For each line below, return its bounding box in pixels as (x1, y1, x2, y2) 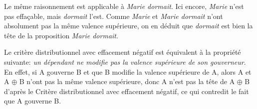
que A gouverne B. (4, 96, 61, 106)
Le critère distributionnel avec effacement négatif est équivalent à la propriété (4, 47, 241, 57)
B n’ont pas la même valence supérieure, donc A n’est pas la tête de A (19, 76, 235, 87)
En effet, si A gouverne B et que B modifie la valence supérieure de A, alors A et (4, 66, 252, 77)
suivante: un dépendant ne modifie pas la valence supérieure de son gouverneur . (4, 56, 246, 67)
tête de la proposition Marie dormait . (4, 30, 118, 40)
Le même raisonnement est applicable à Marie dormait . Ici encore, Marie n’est (4, 1, 244, 11)
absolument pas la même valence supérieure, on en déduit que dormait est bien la (4, 20, 253, 31)
